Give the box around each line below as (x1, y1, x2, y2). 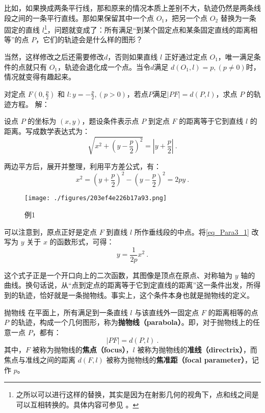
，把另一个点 (165, 12, 208, 23)
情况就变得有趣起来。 (4, 71, 75, 82)
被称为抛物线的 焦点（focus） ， (32, 344, 133, 355)
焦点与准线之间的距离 (4, 354, 75, 365)
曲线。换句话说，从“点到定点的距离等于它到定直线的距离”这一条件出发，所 (4, 280, 254, 290)
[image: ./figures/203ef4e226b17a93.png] (24, 195, 167, 202)
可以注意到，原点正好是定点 (4, 226, 97, 237)
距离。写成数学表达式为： (4, 126, 90, 136)
